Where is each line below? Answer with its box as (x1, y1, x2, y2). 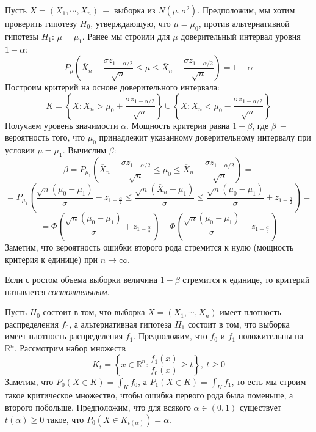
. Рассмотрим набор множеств (14, 342, 126, 354)
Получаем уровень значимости (5, 119, 118, 131)
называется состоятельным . (5, 285, 110, 298)
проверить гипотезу (5, 17, 77, 29)
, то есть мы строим (231, 375, 306, 387)
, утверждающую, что (90, 17, 171, 29)
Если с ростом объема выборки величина (5, 273, 157, 286)
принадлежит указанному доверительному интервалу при (99, 131, 311, 144)
